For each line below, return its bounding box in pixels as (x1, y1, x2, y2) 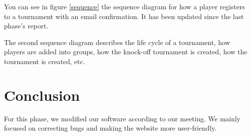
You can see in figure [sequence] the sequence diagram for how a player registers (4, 1, 245, 11)
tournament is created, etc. (4, 56, 85, 66)
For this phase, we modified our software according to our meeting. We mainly (4, 113, 241, 123)
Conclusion (4, 85, 80, 105)
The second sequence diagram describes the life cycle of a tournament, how (4, 37, 230, 47)
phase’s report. (4, 21, 49, 31)
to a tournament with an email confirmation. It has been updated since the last (4, 11, 244, 21)
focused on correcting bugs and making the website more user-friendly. (4, 123, 217, 133)
